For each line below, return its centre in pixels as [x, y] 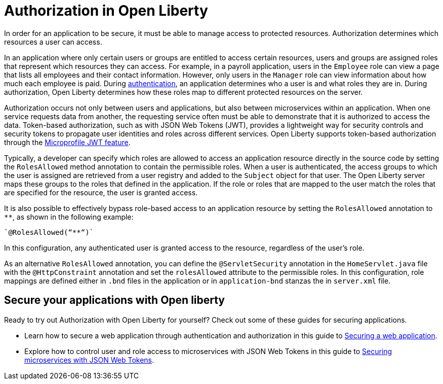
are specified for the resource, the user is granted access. [101, 192]
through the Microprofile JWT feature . [67, 142]
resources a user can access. [53, 42]
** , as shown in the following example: [69, 217]
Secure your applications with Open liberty [115, 300]
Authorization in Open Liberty [106, 11]
